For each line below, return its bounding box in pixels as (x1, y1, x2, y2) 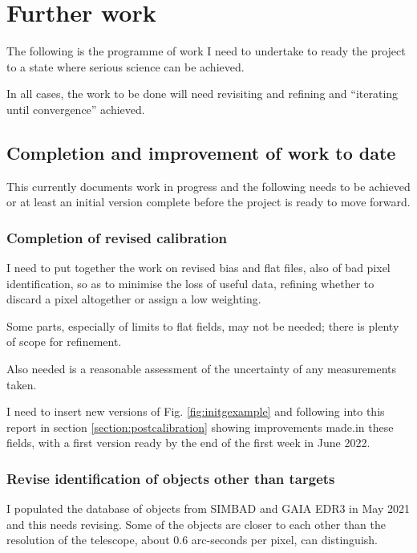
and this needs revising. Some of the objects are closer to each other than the (6, 515, 387, 532)
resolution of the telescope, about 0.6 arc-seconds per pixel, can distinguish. (6, 531, 378, 548)
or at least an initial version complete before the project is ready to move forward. (6, 193, 411, 210)
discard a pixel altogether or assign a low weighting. (6, 291, 261, 307)
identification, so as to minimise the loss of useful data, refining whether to (6, 274, 374, 291)
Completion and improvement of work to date (6, 140, 396, 165)
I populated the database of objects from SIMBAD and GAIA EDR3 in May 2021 (6, 500, 410, 517)
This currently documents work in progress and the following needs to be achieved (6, 177, 411, 194)
